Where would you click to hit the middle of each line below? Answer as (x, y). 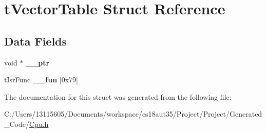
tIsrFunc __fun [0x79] (41, 80)
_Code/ (17, 124)
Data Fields (36, 41)
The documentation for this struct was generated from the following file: (118, 96)
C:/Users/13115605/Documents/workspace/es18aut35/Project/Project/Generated (133, 114)
